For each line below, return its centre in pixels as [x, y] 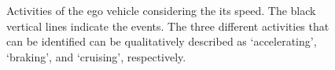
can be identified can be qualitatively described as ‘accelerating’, [162, 41]
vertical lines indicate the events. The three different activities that [168, 26]
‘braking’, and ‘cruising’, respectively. [96, 56]
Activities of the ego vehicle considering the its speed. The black [161, 10]
